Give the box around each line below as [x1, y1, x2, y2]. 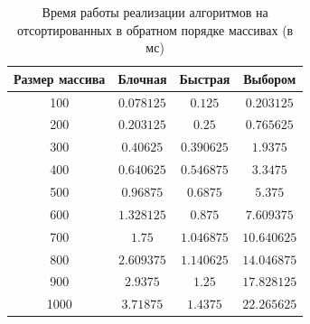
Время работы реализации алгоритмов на [42, 3, 268, 21]
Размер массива [14, 69, 106, 88]
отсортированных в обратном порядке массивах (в [17, 20, 294, 39]
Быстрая [179, 69, 230, 88]
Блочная [117, 69, 167, 88]
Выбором [243, 69, 296, 88]
